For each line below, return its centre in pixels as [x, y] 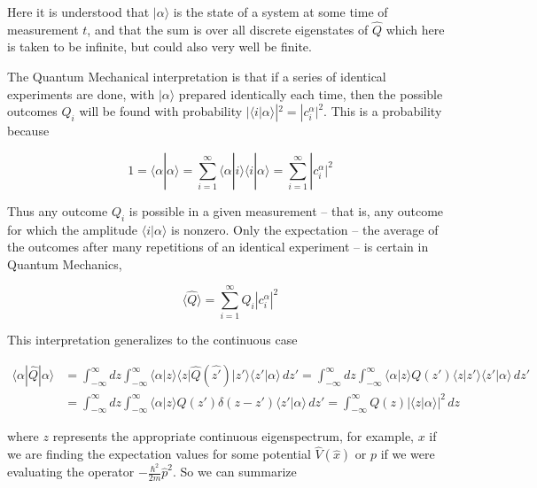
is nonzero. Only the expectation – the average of [305, 229]
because [28, 131]
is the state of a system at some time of [280, 12]
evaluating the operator [71, 472]
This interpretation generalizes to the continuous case [152, 340]
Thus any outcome [58, 210]
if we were [408, 454]
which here [415, 29]
